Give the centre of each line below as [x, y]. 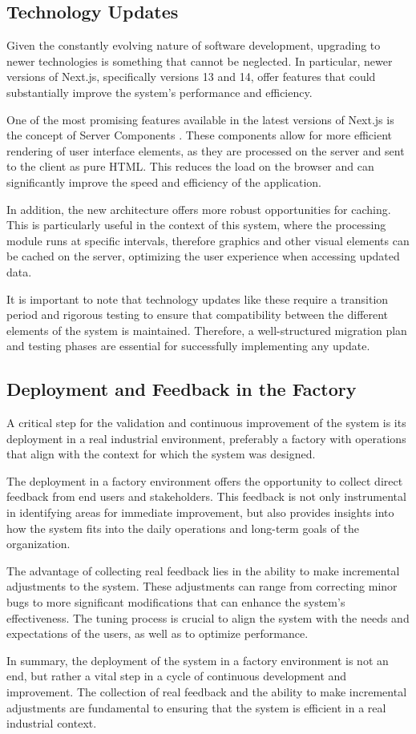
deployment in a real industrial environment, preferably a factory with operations [206, 438]
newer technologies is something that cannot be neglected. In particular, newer [200, 60]
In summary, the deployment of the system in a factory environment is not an [198, 660]
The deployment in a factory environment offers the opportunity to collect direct [205, 480]
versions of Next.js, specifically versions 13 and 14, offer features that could [191, 77]
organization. [38, 544]
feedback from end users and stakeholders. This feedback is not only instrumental [206, 496]
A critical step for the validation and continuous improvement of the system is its [206, 423]
